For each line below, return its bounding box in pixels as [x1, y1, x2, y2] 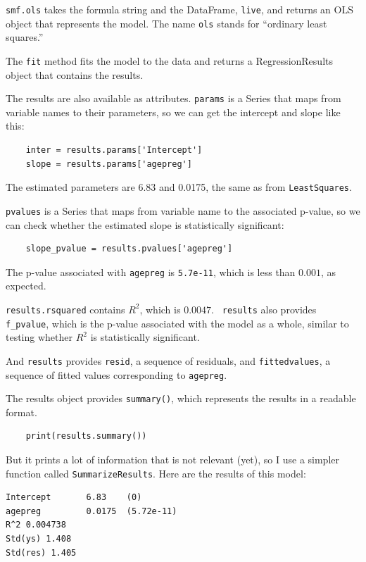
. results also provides [211, 301, 317, 316]
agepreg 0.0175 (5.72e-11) [6, 506, 177, 516]
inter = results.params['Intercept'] [25, 145, 203, 155]
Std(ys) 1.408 [6, 534, 72, 544]
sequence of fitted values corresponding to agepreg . [6, 367, 227, 382]
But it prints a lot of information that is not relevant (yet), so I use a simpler [6, 452, 339, 466]
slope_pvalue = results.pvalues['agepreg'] [25, 244, 233, 254]
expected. [6, 278, 46, 293]
